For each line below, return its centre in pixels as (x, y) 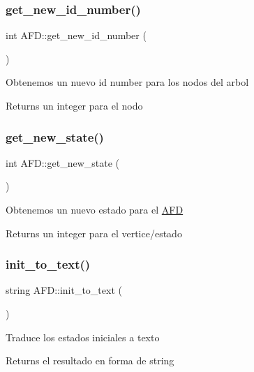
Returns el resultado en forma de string (90, 360)
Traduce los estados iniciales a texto (83, 337)
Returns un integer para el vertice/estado (94, 233)
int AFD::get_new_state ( (63, 162)
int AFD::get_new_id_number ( (76, 35)
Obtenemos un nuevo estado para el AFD (95, 209)
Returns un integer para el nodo (74, 105)
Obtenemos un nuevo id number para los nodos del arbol (127, 82)
